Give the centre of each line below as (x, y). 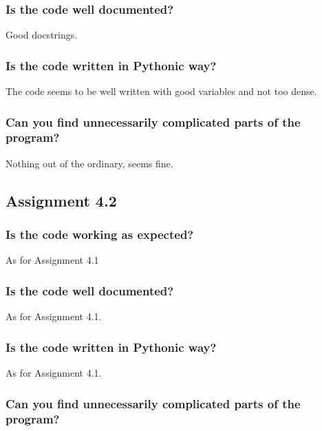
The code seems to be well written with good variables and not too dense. (161, 91)
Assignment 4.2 (61, 200)
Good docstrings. (42, 35)
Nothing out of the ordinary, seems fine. (89, 163)
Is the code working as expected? (100, 234)
